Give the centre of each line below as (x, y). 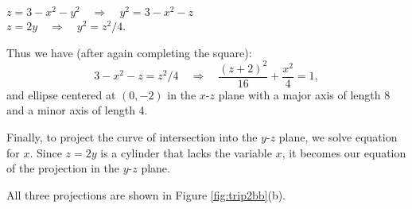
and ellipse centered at (61, 94)
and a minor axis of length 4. (77, 110)
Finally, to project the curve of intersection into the (132, 137)
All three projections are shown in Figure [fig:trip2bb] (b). (146, 194)
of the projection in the (63, 168)
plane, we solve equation (338, 137)
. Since (46, 152)
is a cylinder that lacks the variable (186, 152)
